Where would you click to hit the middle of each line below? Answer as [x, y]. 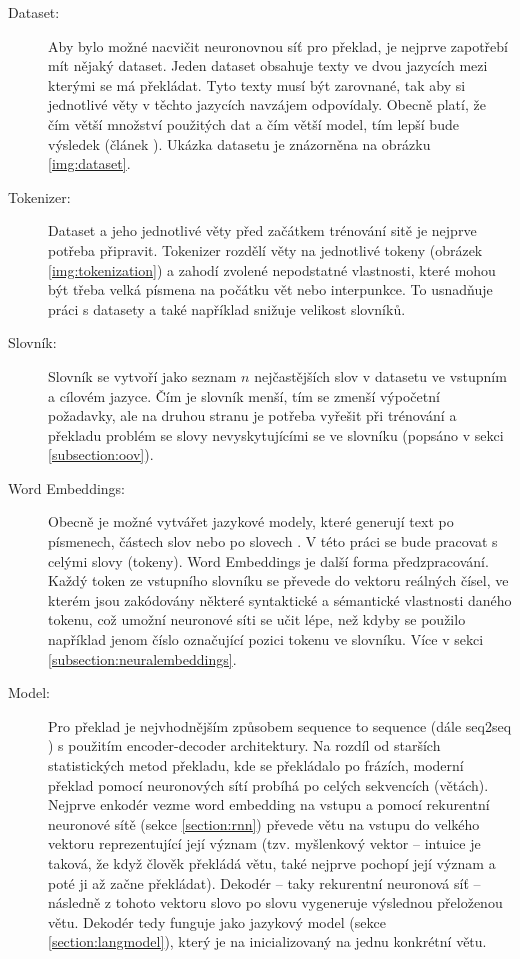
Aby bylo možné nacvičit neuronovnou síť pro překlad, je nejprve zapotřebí [278, 45]
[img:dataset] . [89, 163]
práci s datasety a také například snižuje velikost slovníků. [227, 308]
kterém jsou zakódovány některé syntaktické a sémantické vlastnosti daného [280, 599]
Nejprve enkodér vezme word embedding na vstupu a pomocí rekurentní [269, 804]
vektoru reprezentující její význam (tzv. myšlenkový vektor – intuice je [264, 843]
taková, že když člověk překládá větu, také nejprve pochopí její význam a [272, 862]
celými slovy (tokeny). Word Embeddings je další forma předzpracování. [268, 560]
